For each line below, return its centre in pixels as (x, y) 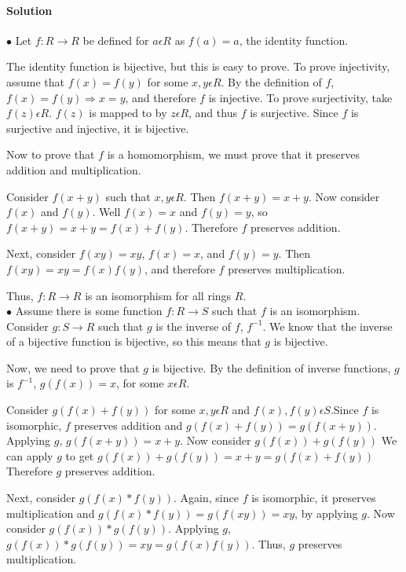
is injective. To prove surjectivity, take (300, 97)
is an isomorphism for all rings (158, 295)
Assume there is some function (89, 311)
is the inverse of (194, 326)
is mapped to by (128, 113)
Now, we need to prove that (73, 367)
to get (80, 455)
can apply (30, 455)
